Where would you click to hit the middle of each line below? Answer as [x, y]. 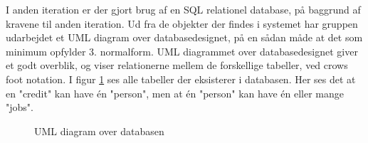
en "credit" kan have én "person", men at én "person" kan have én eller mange [175, 93]
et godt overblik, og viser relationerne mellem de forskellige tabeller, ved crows [177, 65]
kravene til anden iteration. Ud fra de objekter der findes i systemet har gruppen [182, 23]
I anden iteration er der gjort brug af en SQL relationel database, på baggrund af [183, 9]
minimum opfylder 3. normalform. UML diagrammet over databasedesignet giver [182, 51]
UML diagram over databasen [99, 131]
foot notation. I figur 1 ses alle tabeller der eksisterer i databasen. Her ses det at [181, 79]
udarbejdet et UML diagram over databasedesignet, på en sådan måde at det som [184, 37]
